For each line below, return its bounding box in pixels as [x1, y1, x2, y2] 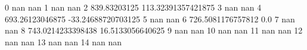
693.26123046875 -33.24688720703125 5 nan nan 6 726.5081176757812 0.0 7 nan [5, 12, 295, 25]
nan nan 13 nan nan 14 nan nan [5, 35, 122, 48]
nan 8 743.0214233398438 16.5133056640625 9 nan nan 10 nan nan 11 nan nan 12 [5, 24, 303, 36]
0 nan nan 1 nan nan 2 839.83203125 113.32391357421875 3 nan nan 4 [5, 1, 262, 13]
